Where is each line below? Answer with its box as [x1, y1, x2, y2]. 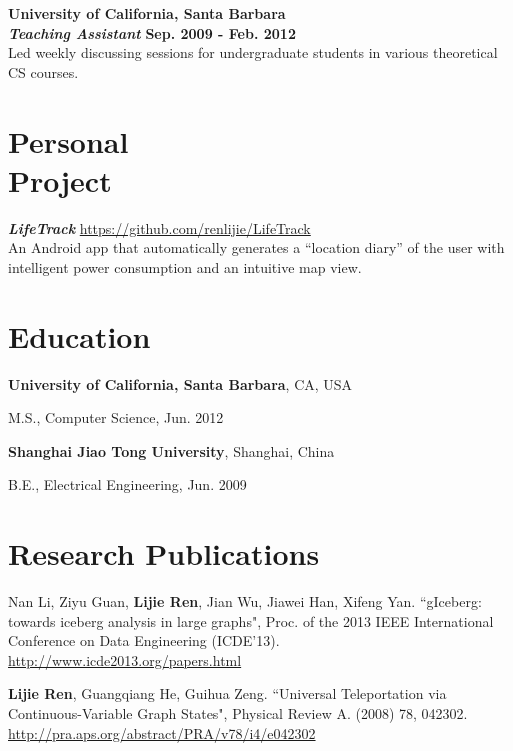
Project [8, 159, 112, 200]
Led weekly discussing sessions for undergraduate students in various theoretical [8, 42, 498, 63]
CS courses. [8, 61, 79, 82]
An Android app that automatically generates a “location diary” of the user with [8, 237, 505, 258]
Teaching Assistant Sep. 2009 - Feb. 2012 [8, 22, 296, 43]
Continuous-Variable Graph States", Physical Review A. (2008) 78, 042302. [8, 703, 468, 724]
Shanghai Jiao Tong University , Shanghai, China [8, 440, 335, 461]
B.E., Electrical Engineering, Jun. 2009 [8, 474, 247, 495]
